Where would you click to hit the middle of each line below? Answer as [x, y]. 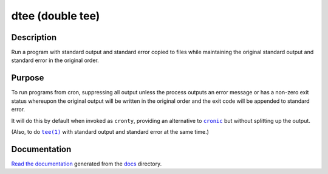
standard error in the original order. [55, 60]
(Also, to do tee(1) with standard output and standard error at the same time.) [110, 131]
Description [34, 37]
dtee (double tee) [56, 16]
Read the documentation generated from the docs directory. [87, 164]
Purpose [28, 78]
